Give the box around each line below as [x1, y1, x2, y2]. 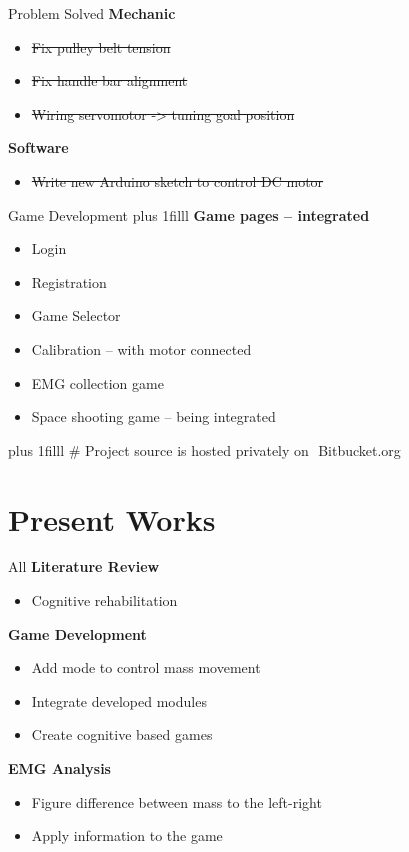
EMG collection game [31, 372, 164, 393]
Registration [31, 271, 107, 292]
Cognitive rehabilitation [31, 590, 178, 611]
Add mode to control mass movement [31, 657, 261, 678]
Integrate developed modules [31, 690, 207, 711]
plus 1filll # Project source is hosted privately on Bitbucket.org [8, 439, 401, 460]
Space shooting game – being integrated [31, 406, 276, 427]
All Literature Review [8, 556, 160, 577]
